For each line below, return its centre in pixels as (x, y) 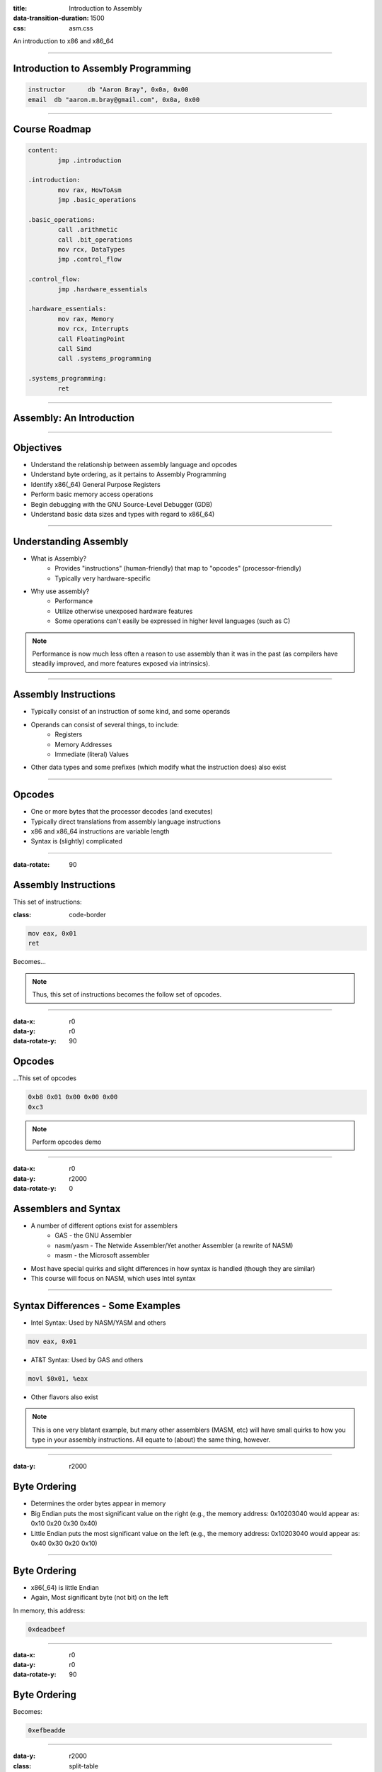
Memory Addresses (83, 744)
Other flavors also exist (64, 1397)
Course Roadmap (52, 129)
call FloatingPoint (91, 339)
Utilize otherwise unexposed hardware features (124, 611)
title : (20, 8)
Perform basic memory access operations (92, 494)
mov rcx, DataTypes (91, 249)
